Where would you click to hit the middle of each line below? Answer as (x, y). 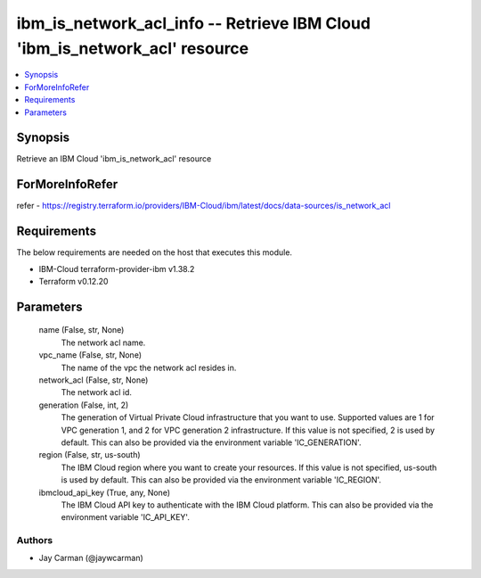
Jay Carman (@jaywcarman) (91, 558)
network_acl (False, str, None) (94, 380)
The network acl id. (97, 392)
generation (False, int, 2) (84, 405)
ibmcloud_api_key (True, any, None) (105, 492)
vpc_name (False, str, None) (90, 355)
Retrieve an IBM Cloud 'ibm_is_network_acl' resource (114, 159)
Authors (35, 541)
